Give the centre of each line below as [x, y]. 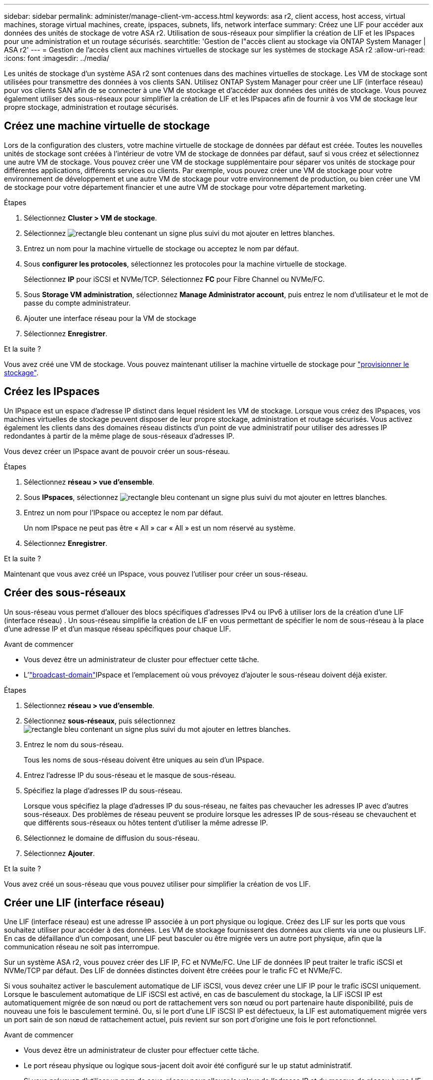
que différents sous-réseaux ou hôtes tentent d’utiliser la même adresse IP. [146, 822]
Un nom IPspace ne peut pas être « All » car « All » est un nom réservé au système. [160, 528]
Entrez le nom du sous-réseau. [74, 744]
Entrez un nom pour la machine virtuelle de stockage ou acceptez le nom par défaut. [161, 248]
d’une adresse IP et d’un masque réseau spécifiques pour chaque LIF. [118, 629]
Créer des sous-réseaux [65, 593]
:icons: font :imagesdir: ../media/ [57, 58]
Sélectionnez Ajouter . [59, 853]
